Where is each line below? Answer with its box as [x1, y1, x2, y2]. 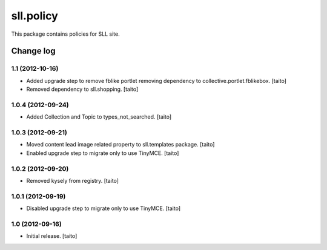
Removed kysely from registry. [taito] [26, 177, 119, 184]
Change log [11, 46, 56, 56]
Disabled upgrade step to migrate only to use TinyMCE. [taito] [26, 205, 181, 212]
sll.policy [11, 9, 59, 22]
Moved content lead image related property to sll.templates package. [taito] [26, 141, 215, 148]
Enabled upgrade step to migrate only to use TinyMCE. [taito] [26, 149, 179, 157]
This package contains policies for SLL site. [11, 30, 121, 38]
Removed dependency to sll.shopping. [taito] [26, 85, 139, 93]
